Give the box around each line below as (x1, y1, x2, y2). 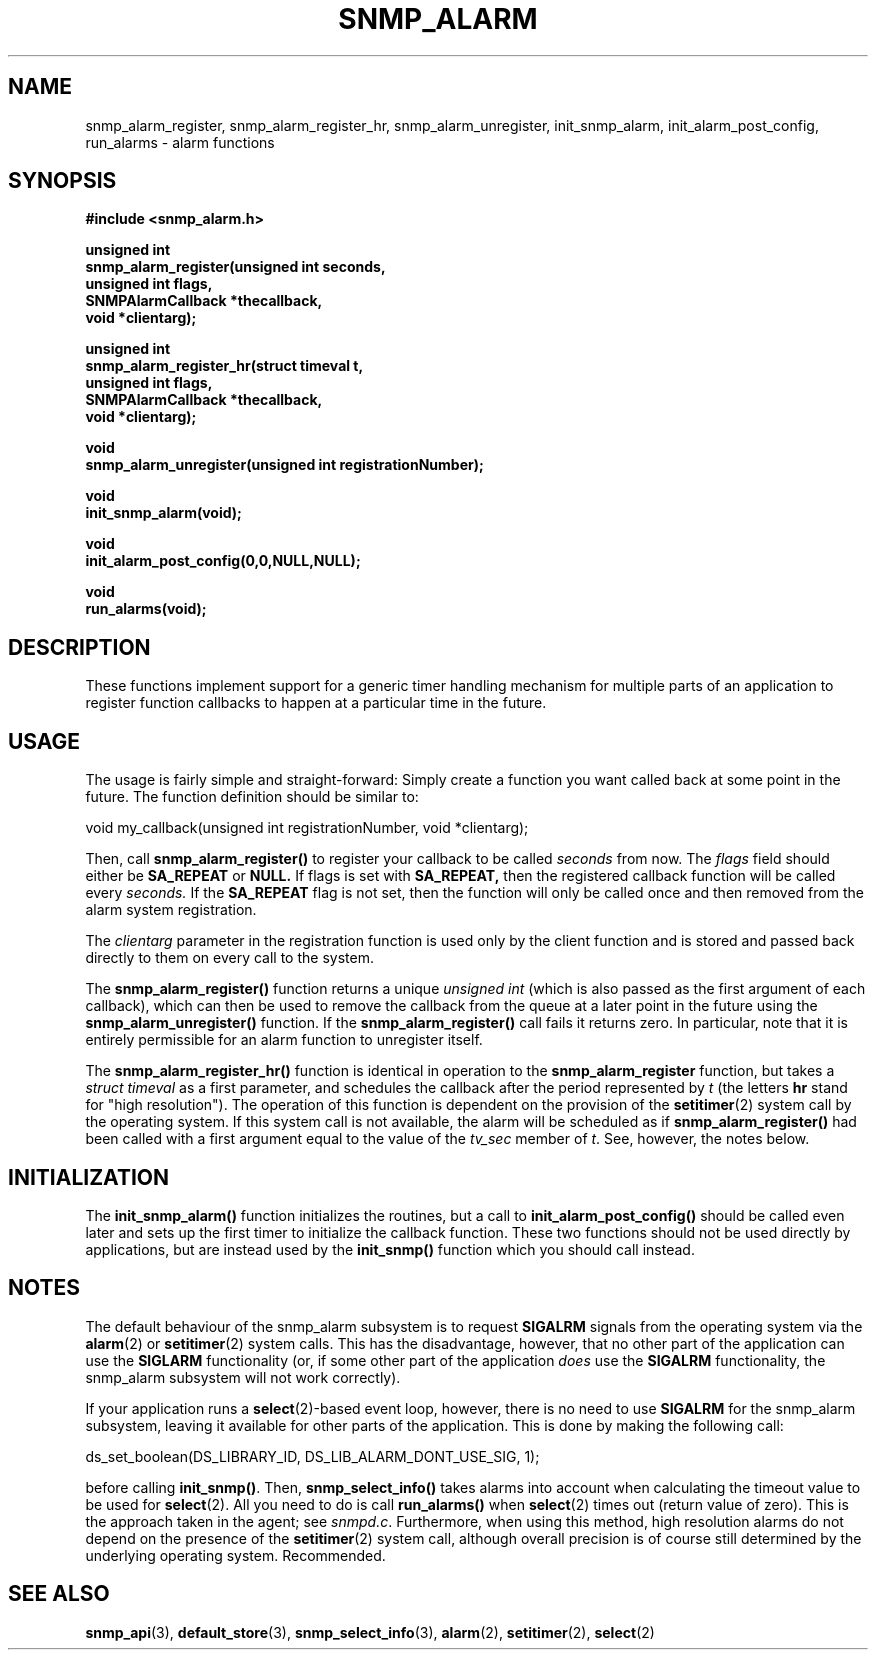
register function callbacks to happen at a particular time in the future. (85, 694, 547, 712)
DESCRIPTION (8, 634, 151, 660)
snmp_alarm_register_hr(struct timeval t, (85, 357, 364, 375)
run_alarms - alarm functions (85, 133, 275, 151)
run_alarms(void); (85, 600, 207, 618)
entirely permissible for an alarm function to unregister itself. (85, 1031, 483, 1049)
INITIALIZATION (8, 1164, 170, 1190)
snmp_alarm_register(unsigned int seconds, (85, 258, 386, 276)
